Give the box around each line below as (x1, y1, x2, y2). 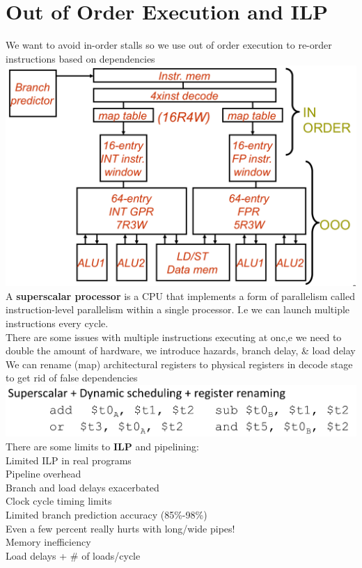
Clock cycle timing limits (6, 494, 112, 508)
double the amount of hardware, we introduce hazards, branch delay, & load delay (6, 343, 356, 358)
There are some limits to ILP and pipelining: (6, 439, 199, 454)
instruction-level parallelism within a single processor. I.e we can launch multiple (6, 302, 350, 317)
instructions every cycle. (6, 316, 109, 331)
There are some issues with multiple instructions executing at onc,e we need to (6, 329, 342, 344)
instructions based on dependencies (6, 51, 155, 65)
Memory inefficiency (6, 535, 91, 549)
